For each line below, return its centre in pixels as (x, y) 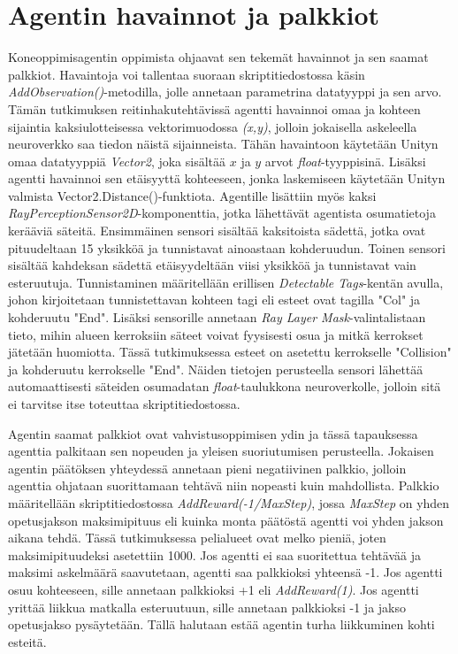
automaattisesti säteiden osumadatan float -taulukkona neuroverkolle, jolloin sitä (225, 386)
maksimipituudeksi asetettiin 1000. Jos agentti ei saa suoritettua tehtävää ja (214, 554)
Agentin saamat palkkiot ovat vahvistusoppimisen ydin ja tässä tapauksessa (213, 433)
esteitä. (27, 641)
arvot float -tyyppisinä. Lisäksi (345, 161)
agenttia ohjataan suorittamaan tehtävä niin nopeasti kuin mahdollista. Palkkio (224, 485)
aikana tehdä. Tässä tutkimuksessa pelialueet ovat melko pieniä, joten (197, 538)
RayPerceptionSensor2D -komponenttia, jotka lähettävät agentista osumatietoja (222, 213)
